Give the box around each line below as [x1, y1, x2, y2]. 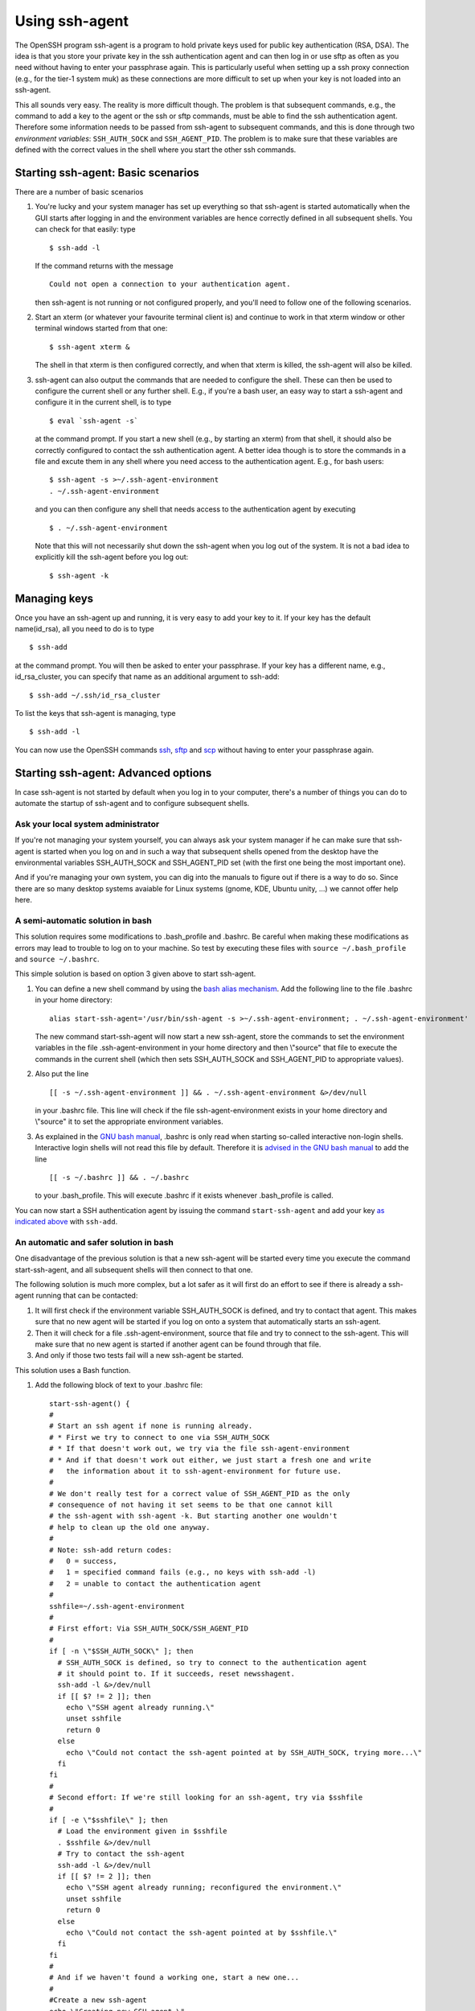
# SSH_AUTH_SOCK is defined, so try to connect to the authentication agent [57, 1658, 367, 1667]
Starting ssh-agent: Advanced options [14, 766, 212, 779]
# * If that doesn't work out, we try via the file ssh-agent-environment [49, 1444, 350, 1454]
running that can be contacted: [35, 1291, 138, 1301]
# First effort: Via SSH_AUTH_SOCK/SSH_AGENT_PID [49, 1624, 249, 1633]
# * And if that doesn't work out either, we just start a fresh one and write [49, 1455, 371, 1464]
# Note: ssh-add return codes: [49, 1545, 173, 1554]
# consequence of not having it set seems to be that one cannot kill [49, 1500, 334, 1510]
